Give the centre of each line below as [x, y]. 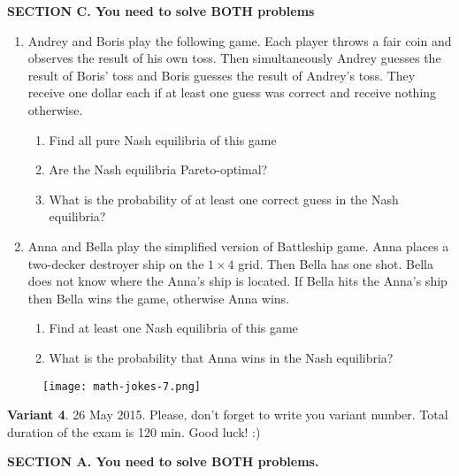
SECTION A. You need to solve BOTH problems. [163, 461]
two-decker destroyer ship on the [116, 263]
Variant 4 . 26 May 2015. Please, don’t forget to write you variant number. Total [228, 415]
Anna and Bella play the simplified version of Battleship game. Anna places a [238, 246]
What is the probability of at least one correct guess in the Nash [224, 199]
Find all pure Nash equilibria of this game [163, 139]
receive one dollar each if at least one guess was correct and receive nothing [232, 92]
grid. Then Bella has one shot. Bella [336, 263]
